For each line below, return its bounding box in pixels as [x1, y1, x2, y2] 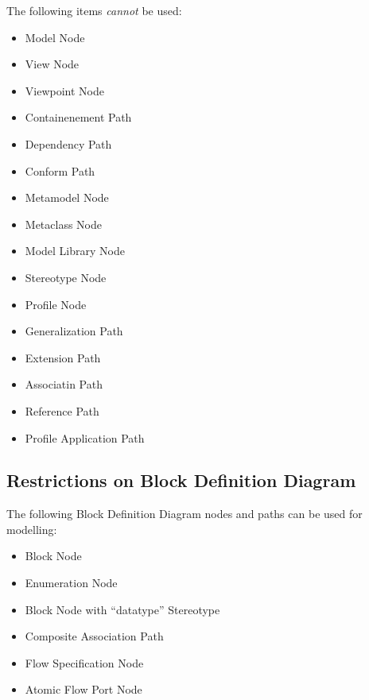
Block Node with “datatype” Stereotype [25, 601, 220, 617]
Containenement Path [25, 109, 132, 126]
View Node [25, 56, 80, 72]
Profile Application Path [25, 429, 145, 446]
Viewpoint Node [25, 82, 104, 99]
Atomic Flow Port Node [25, 681, 142, 698]
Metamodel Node [25, 189, 109, 206]
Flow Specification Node [25, 654, 144, 671]
